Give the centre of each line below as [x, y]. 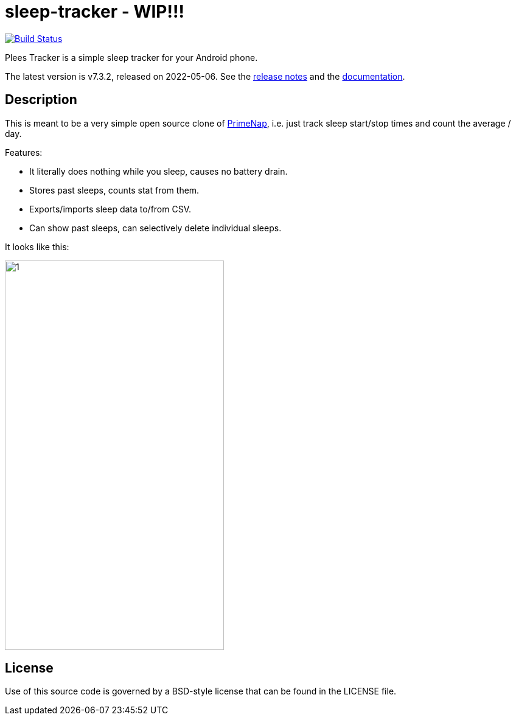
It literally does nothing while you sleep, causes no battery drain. [159, 171]
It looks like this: [37, 246]
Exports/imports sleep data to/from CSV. [110, 209]
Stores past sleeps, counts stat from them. [114, 190]
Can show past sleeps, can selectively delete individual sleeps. [155, 228]
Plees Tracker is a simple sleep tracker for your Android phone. [131, 57]
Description [41, 100]
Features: [24, 152]
